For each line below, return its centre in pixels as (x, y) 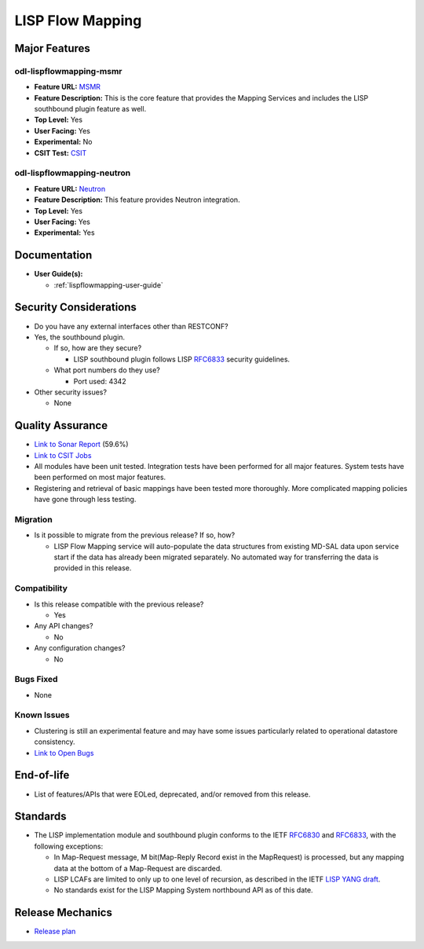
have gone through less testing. (85, 500)
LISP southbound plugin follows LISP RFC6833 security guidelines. (182, 359)
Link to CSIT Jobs (63, 455)
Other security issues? (71, 392)
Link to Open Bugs (64, 753)
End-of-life (42, 775)
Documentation (53, 255)
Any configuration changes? (80, 648)
